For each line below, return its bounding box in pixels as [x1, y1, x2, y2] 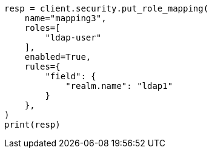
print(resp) [4, 120, 61, 129]
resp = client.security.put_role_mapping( [4, 4, 209, 13]
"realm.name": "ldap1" [65, 81, 173, 91]
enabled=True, [24, 52, 91, 62]
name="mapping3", [24, 13, 107, 23]
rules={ [24, 62, 61, 71]
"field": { [45, 71, 96, 81]
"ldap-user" [45, 33, 102, 42]
